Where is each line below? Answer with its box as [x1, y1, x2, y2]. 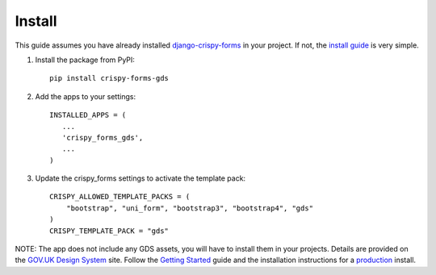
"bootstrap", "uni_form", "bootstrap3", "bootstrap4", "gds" [65, 203, 314, 213]
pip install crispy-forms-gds [49, 73, 170, 83]
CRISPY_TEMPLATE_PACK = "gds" [49, 226, 170, 235]
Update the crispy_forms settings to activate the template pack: [35, 173, 246, 183]
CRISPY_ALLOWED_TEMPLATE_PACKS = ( [49, 192, 191, 202]
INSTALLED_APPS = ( [49, 110, 127, 120]
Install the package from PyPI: [35, 55, 135, 65]
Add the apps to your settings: [35, 91, 136, 101]
